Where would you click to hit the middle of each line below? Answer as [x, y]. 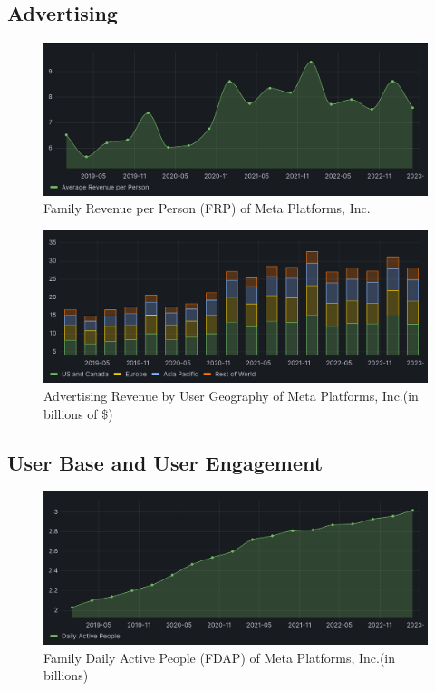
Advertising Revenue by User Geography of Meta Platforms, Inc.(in [231, 396]
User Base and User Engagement [165, 462]
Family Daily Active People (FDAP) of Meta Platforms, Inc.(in [220, 657]
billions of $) [78, 413]
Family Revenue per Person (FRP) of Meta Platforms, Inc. [207, 208]
